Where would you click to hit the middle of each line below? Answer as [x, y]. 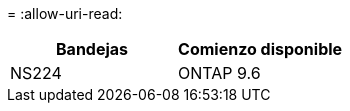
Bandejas [92, 49]
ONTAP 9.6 [219, 73]
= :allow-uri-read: [65, 13]
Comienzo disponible [260, 49]
